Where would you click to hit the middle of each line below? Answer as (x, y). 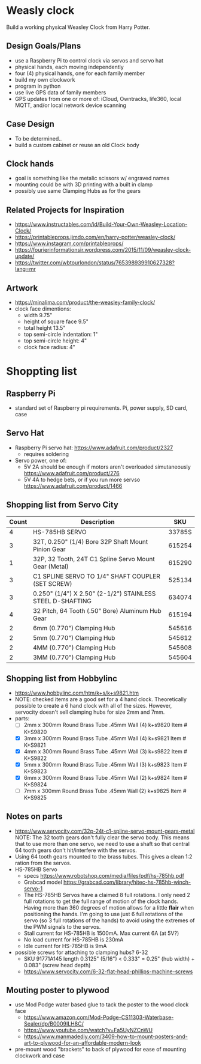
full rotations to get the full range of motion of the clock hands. (101, 901)
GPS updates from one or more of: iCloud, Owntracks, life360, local (98, 99)
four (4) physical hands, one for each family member (80, 73)
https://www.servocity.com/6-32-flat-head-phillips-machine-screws (108, 971)
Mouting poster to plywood (58, 990)
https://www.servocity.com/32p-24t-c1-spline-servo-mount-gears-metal (105, 831)
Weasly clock (40, 11)
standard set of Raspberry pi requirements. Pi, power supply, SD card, (101, 408)
